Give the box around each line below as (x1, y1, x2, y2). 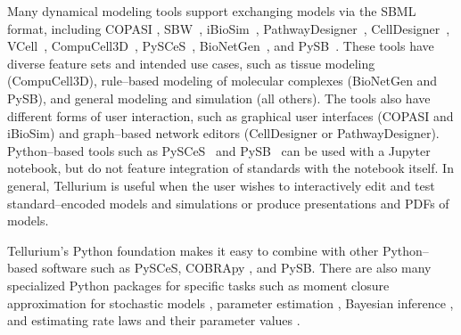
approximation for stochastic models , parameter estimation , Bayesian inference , (7, 293, 454, 312)
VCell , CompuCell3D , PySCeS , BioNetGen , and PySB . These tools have (7, 37, 434, 55)
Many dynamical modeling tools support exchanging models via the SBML (7, 2, 416, 20)
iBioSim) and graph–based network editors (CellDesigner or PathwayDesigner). (7, 124, 440, 143)
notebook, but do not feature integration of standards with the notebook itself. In (7, 159, 454, 177)
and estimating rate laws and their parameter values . (7, 311, 300, 330)
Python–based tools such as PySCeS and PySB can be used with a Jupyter (7, 141, 431, 159)
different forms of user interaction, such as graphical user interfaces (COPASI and (7, 106, 454, 125)
